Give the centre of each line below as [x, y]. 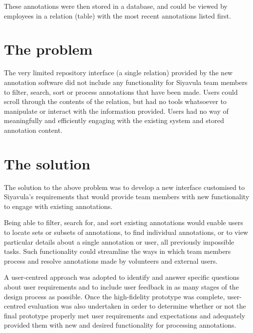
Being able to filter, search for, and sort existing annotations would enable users [124, 222]
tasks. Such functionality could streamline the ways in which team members [117, 251]
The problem [48, 49]
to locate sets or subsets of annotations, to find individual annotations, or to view [126, 232]
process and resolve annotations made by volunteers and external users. [111, 260]
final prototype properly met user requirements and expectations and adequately [125, 315]
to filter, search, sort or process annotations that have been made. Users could [121, 92]
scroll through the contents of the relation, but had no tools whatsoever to [115, 101]
